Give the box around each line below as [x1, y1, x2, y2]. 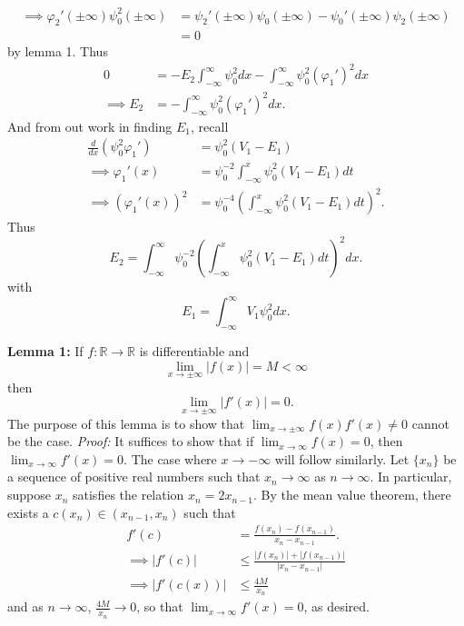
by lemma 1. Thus [7, 42, 108, 61]
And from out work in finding [7, 116, 173, 135]
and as [7, 597, 44, 616]
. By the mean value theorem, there [253, 485, 451, 504]
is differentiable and [139, 342, 250, 361]
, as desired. [303, 597, 370, 616]
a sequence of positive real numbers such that [7, 467, 261, 486]
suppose [7, 485, 51, 504]
